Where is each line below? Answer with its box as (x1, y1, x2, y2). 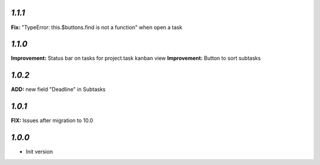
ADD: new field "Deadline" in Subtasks (11, 86, 106, 93)
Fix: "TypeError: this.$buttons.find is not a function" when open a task (11, 24, 183, 31)
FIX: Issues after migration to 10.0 (11, 117, 94, 124)
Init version (25, 148, 53, 156)
